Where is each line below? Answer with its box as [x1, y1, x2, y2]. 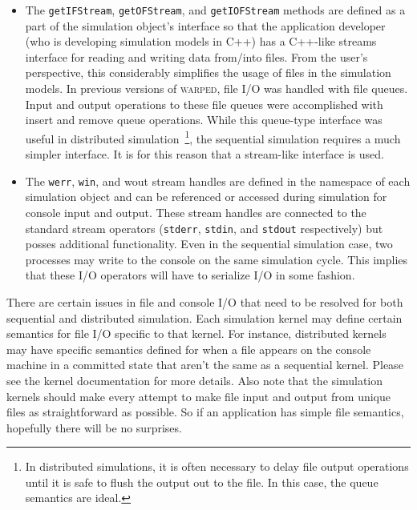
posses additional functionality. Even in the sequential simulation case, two [25, 235, 393, 252]
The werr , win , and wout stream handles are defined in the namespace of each [25, 172, 411, 189]
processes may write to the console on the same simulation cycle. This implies [25, 251, 408, 267]
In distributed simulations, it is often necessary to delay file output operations [25, 458, 409, 475]
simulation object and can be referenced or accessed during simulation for [25, 188, 387, 205]
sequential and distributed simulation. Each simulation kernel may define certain [6, 309, 403, 326]
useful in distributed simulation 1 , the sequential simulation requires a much [25, 127, 401, 147]
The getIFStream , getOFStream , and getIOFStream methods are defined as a [25, 2, 406, 18]
